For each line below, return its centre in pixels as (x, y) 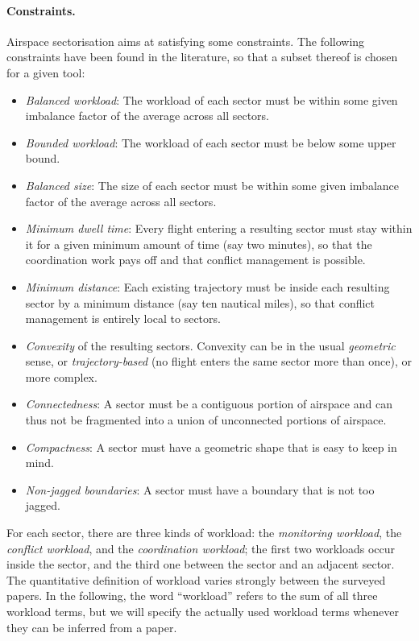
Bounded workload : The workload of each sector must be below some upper (211, 142)
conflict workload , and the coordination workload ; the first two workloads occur (201, 548)
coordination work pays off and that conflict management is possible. (195, 260)
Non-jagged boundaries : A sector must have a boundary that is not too (200, 489)
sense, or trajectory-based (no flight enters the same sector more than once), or (219, 361)
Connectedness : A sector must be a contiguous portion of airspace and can (209, 404)
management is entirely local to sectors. (123, 318)
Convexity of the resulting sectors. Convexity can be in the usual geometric (210, 345)
